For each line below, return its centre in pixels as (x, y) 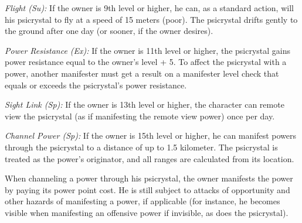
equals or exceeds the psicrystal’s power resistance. (96, 85)
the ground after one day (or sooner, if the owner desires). (109, 31)
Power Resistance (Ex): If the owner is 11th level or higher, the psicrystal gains (148, 50)
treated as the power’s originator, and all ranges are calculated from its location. (150, 158)
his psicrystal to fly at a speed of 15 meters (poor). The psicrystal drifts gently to (151, 19)
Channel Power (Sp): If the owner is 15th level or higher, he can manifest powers (151, 135)
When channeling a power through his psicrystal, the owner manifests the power (149, 178)
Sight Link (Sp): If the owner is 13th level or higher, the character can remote (145, 104)
